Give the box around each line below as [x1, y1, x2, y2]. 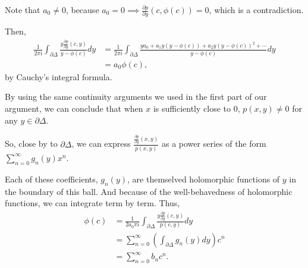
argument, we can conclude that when [5, 102, 143, 114]
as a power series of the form [161, 137, 266, 150]
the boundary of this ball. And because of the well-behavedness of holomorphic [5, 185, 293, 197]
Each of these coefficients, [5, 172, 98, 185]
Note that [5, 4, 40, 15]
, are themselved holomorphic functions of [127, 172, 280, 185]
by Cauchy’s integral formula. [5, 70, 112, 83]
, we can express [71, 137, 131, 150]
